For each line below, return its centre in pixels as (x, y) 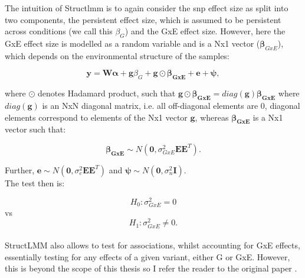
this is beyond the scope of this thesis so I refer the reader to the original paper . (151, 268)
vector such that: (35, 129)
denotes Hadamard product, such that (107, 93)
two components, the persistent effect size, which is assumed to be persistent (143, 19)
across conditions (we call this (59, 31)
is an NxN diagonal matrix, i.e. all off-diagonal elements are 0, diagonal (171, 105)
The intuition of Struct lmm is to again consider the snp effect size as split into (147, 8)
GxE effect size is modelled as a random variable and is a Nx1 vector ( (132, 43)
